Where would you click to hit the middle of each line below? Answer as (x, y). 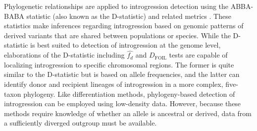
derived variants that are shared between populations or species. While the (117, 35)
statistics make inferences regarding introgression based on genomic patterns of (124, 26)
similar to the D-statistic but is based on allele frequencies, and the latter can (122, 74)
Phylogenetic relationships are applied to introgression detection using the (116, 6)
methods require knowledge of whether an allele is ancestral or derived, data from (128, 113)
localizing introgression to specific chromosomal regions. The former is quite (119, 64)
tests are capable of (198, 55)
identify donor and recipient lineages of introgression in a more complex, (114, 84)
